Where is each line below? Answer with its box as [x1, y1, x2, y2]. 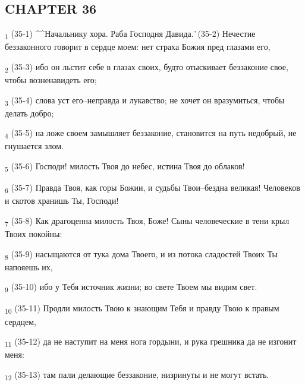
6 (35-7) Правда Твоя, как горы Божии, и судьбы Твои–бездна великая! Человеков [5, 181, 300, 195]
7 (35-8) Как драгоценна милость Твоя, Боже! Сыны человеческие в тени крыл [5, 214, 290, 228]
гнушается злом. [5, 140, 64, 152]
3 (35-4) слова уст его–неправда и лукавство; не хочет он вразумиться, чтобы [5, 93, 285, 108]
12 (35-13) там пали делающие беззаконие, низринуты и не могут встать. [5, 368, 269, 382]
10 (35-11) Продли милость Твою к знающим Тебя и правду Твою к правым [5, 302, 279, 316]
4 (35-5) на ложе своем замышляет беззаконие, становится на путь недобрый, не [5, 127, 297, 141]
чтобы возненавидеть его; [5, 74, 97, 86]
